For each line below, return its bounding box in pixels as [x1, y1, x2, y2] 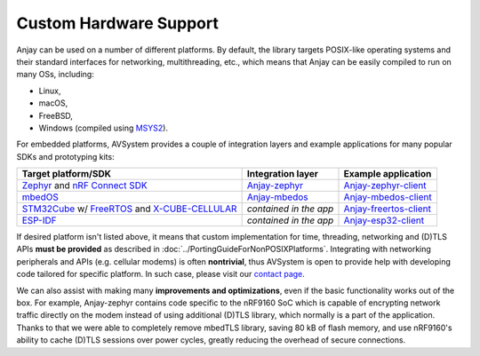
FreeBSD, [38, 110, 73, 121]
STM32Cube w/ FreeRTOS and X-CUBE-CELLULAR [21, 202, 237, 215]
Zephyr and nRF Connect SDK [21, 179, 148, 192]
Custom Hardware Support [16, 13, 220, 33]
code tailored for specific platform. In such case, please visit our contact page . [16, 269, 306, 280]
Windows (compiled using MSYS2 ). [38, 123, 169, 133]
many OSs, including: [16, 69, 95, 80]
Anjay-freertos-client [343, 202, 431, 215]
